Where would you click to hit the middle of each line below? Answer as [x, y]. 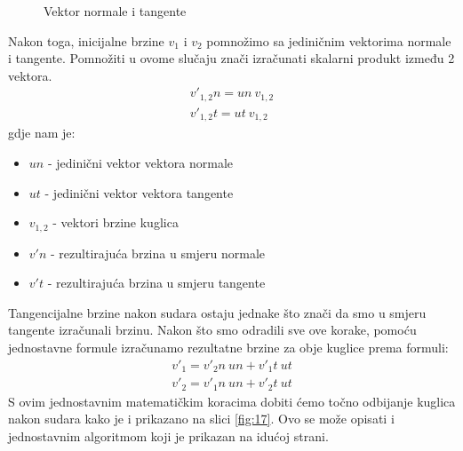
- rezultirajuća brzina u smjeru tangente [156, 283]
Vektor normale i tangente [115, 11]
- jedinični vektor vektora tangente [139, 192]
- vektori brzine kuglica [116, 222]
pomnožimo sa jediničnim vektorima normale [329, 40]
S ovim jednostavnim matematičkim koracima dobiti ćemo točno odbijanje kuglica [232, 401]
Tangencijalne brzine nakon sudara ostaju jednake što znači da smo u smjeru [217, 312]
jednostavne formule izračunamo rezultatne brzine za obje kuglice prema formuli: [228, 347]
